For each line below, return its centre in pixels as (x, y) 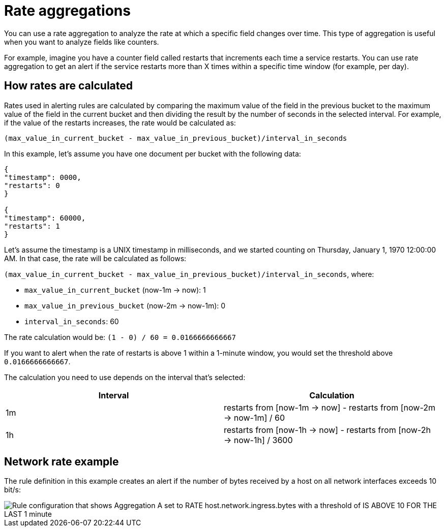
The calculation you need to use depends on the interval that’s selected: (125, 377)
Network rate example (62, 462)
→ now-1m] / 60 (255, 417)
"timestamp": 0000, (43, 177)
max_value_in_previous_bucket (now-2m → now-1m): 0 (125, 305)
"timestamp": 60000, (45, 218)
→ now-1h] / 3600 (258, 440)
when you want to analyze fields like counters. (82, 42)
